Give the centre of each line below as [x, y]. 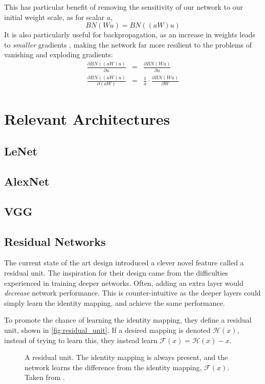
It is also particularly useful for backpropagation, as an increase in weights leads [130, 35]
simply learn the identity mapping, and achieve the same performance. [115, 302]
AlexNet [27, 181]
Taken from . [45, 377]
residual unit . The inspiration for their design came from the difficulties [116, 272]
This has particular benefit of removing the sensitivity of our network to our [124, 7]
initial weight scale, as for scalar [54, 17]
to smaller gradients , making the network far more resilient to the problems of [128, 44]
